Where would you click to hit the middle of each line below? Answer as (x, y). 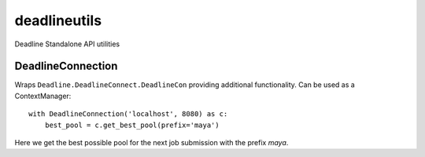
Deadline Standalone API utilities (67, 44)
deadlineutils (58, 20)
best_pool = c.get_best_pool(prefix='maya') (132, 125)
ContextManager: (43, 96)
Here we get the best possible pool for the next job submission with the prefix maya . (152, 143)
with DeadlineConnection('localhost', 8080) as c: (128, 114)
